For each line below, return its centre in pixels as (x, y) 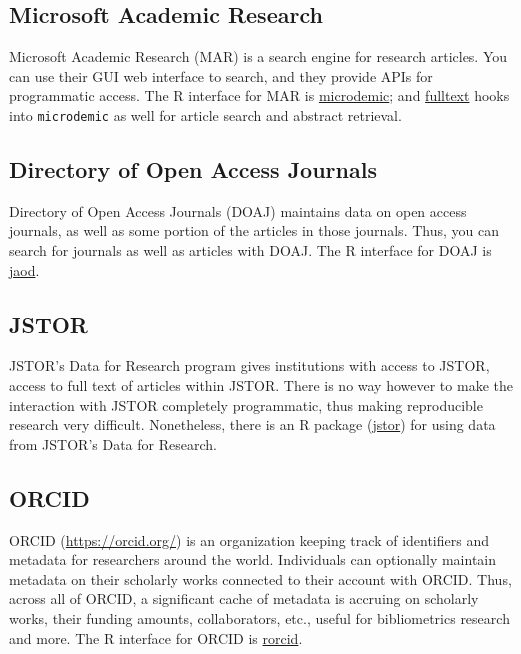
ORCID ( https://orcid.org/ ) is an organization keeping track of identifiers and (249, 539)
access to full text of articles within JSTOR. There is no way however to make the (261, 385)
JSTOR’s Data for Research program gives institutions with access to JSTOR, (249, 365)
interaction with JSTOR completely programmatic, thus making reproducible (246, 404)
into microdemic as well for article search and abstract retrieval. (205, 114)
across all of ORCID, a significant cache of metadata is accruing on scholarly (244, 598)
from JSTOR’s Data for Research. (113, 443)
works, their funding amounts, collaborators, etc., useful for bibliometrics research (259, 617)
